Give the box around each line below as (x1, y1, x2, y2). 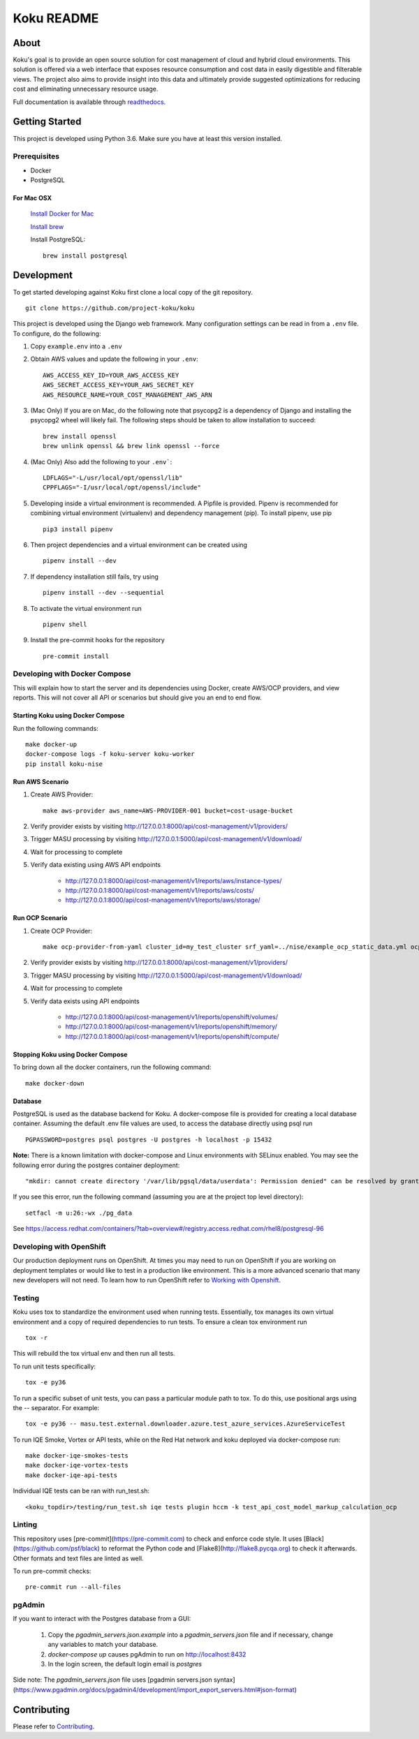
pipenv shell (43, 620, 87, 628)
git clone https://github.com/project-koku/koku (25, 304, 195, 312)
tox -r (25, 1333, 48, 1342)
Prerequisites (13, 151, 59, 161)
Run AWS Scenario (13, 777, 69, 785)
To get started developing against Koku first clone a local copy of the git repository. (13, 288, 253, 296)
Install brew (30, 222, 64, 230)
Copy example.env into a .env (30, 342, 122, 350)
